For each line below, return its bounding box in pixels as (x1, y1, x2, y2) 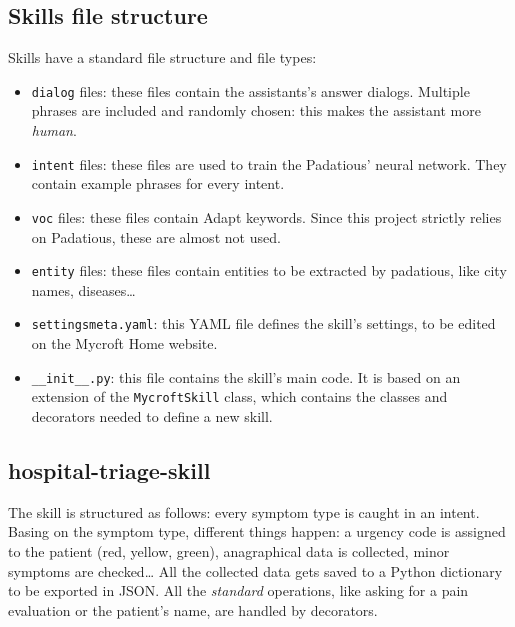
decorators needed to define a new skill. (31, 405, 273, 426)
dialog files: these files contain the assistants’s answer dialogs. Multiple (31, 80, 470, 101)
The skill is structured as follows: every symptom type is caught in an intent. (8, 501, 480, 522)
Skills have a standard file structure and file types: (8, 47, 317, 68)
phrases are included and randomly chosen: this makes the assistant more (31, 100, 481, 121)
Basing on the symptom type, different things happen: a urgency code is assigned (8, 521, 506, 542)
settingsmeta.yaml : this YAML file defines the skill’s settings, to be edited (31, 313, 496, 334)
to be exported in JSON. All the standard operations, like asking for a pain (8, 580, 469, 601)
